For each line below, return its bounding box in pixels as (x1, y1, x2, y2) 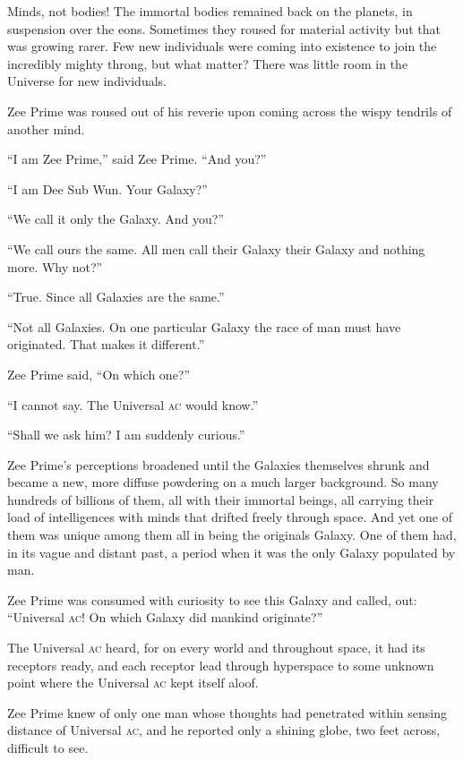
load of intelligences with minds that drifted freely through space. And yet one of (7, 508, 452, 526)
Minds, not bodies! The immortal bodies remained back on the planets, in (7, 2, 413, 20)
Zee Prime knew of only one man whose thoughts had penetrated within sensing (7, 703, 447, 722)
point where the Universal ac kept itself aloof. (7, 673, 259, 692)
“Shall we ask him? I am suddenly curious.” (7, 425, 245, 444)
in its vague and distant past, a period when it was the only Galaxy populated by (7, 542, 456, 561)
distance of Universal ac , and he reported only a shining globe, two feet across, (7, 721, 441, 739)
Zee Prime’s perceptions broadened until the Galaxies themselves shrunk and (7, 455, 430, 474)
